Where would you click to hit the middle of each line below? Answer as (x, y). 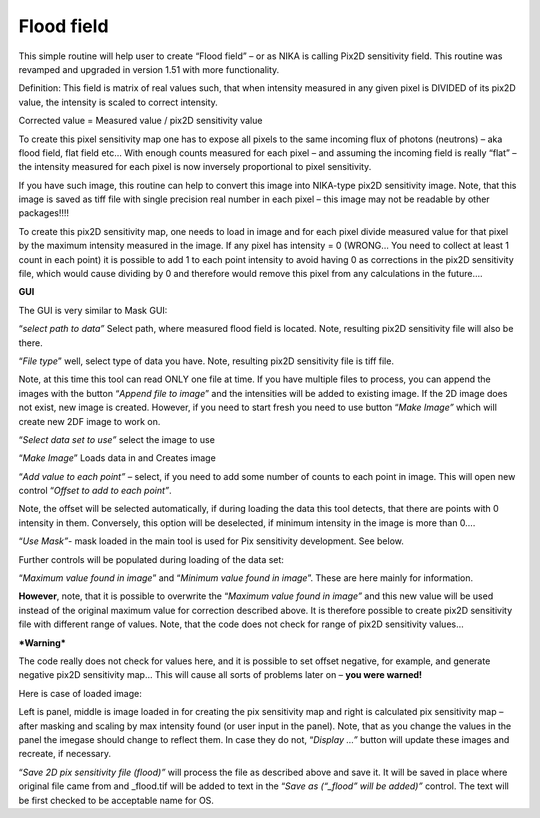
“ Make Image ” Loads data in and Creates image (117, 458)
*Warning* (42, 642)
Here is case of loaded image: (80, 693)
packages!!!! (44, 213)
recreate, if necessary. (65, 754)
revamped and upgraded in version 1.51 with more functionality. (149, 69)
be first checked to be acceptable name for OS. (116, 800)
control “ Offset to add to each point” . (95, 491)
